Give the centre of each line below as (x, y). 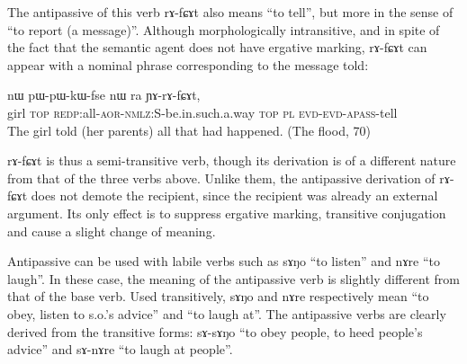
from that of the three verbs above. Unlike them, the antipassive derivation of (221, 178)
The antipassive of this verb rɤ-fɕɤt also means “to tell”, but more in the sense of (230, 12)
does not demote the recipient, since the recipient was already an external (234, 195)
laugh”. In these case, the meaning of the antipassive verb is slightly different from (233, 278)
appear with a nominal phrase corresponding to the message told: (188, 64)
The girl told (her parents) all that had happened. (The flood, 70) (189, 130)
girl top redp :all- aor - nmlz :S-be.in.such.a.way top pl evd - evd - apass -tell (202, 112)
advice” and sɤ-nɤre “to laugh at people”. (120, 349)
